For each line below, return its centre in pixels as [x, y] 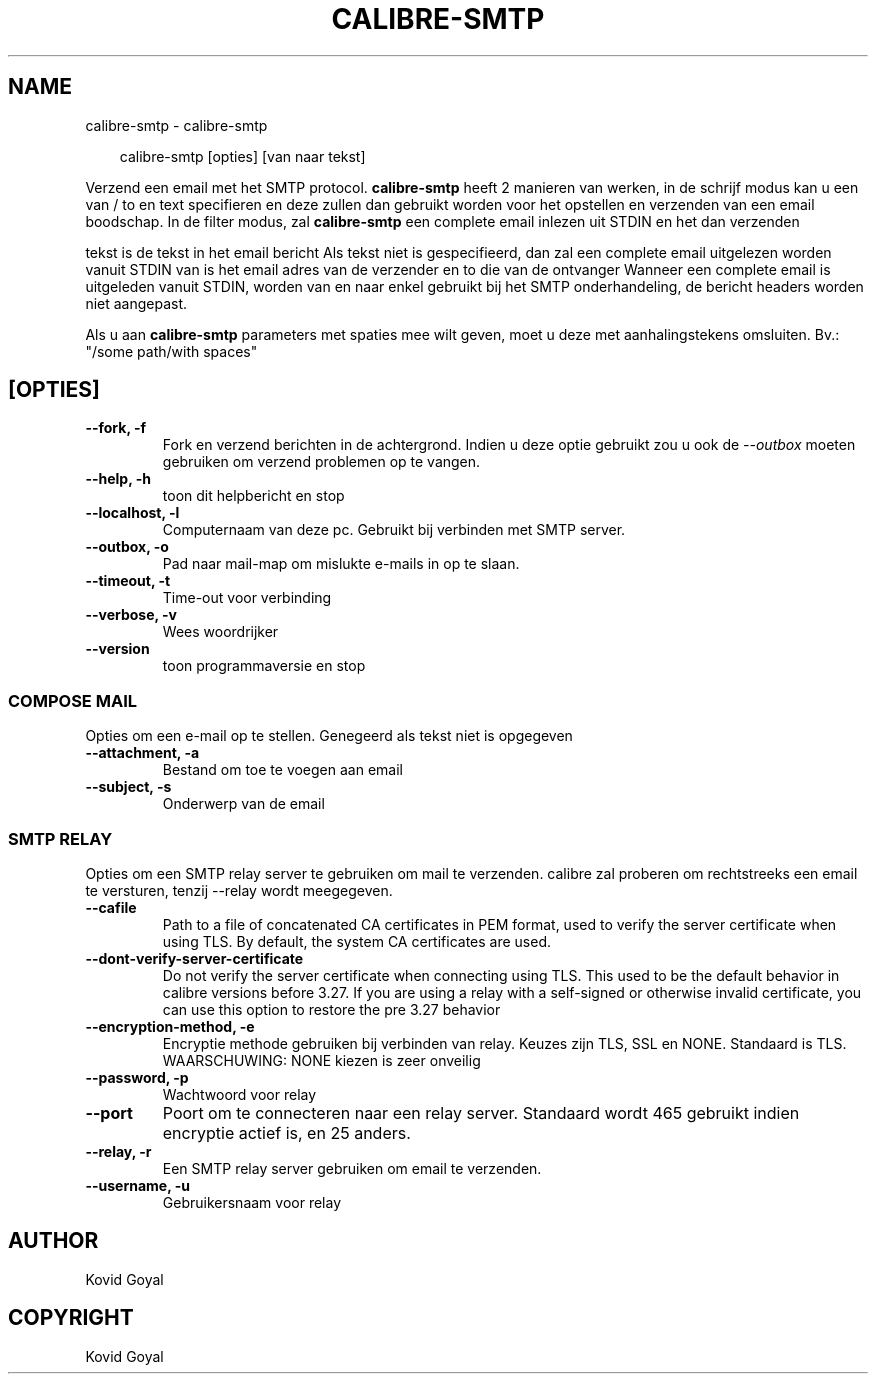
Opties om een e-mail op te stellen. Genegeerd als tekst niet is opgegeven [329, 736]
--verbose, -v [131, 615]
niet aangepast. [136, 303]
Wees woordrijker [220, 632]
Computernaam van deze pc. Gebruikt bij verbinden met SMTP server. [394, 530]
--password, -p [137, 1077]
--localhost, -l [132, 513]
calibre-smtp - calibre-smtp [176, 125]
